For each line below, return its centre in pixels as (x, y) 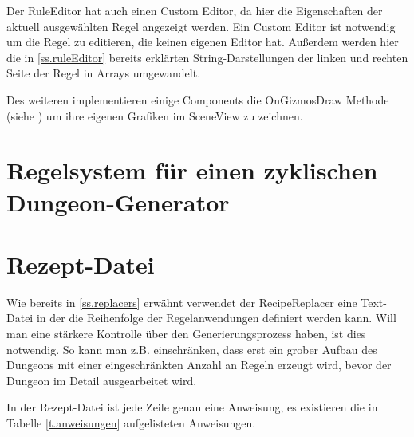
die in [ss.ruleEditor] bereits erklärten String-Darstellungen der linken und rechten (207, 57)
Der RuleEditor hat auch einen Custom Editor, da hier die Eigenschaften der (195, 10)
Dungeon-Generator (118, 201)
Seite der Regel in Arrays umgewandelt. (104, 73)
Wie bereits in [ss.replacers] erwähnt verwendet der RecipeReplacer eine (182, 302)
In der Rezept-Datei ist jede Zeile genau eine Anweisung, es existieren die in (192, 407)
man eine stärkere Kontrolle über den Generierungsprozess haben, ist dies (186, 334)
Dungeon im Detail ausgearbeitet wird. (102, 380)
